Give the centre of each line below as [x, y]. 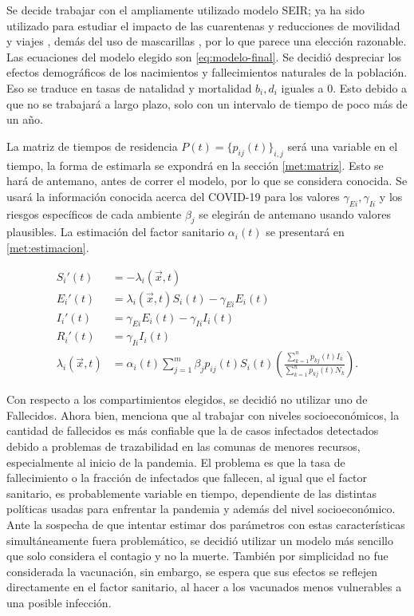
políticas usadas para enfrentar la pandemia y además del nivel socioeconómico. [201, 509]
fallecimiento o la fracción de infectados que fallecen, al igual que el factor [187, 478]
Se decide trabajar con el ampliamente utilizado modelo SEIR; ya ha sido [185, 10]
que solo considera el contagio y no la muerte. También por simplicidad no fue [197, 556]
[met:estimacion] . [48, 247]
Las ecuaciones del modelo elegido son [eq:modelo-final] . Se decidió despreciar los [204, 56]
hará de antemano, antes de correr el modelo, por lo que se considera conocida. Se [207, 181]
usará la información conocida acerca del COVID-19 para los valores [173, 196]
